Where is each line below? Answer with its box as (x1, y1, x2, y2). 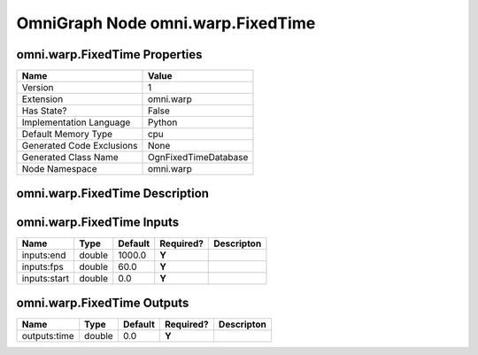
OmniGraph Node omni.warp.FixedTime (16, 13, 316, 33)
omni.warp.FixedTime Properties (16, 47, 203, 62)
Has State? (21, 104, 67, 117)
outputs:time (21, 330, 74, 343)
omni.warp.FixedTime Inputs (16, 214, 180, 229)
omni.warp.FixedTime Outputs (16, 296, 189, 311)
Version (21, 81, 54, 94)
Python (147, 116, 178, 128)
